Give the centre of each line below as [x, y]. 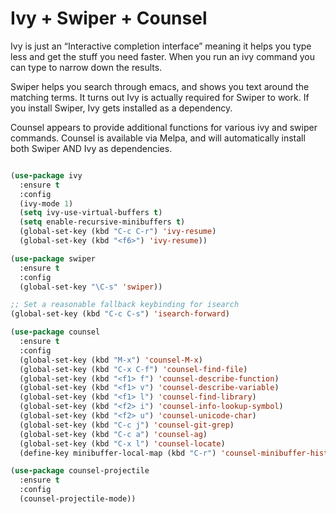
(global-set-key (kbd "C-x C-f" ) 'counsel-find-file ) [133, 369]
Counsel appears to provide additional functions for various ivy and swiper [164, 127]
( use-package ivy [46, 175]
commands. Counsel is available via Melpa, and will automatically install [158, 138]
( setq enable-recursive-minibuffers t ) [102, 222]
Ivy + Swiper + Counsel [109, 18]
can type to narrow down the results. [86, 67]
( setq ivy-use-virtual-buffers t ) [91, 213]
